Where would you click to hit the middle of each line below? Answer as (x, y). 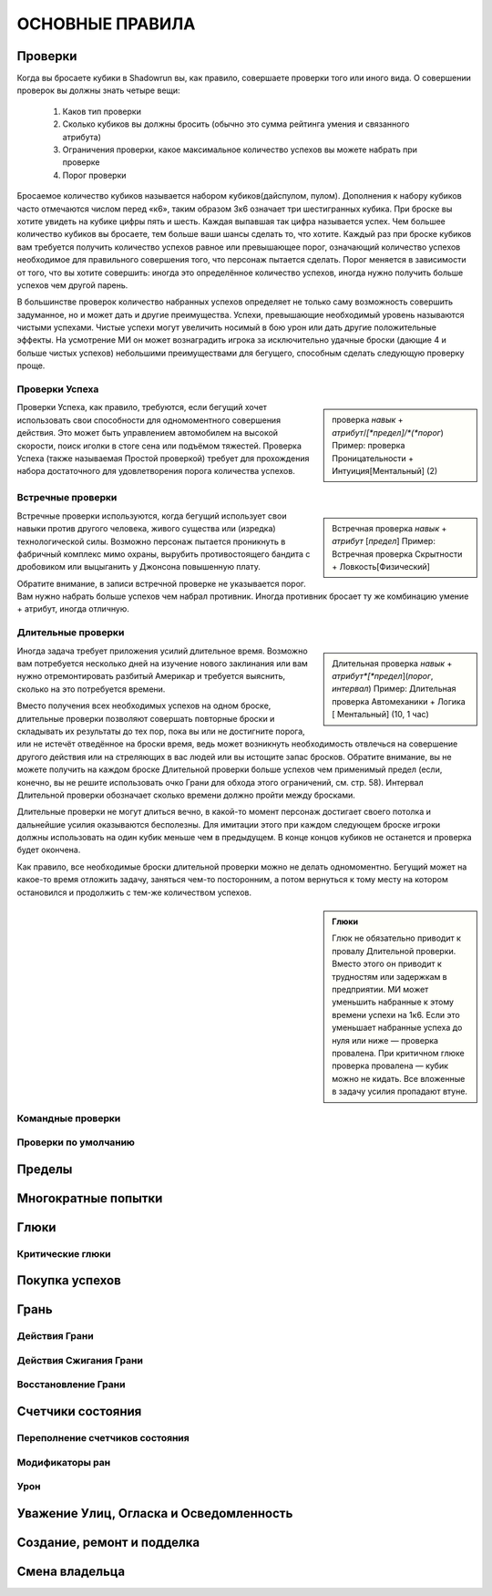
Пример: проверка (369, 446)
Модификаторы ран (64, 1462)
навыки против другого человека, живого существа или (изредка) (147, 529)
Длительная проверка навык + (392, 663)
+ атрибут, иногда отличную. (73, 609)
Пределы (45, 1169)
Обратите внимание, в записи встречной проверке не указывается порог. (162, 583)
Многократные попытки (90, 1198)
